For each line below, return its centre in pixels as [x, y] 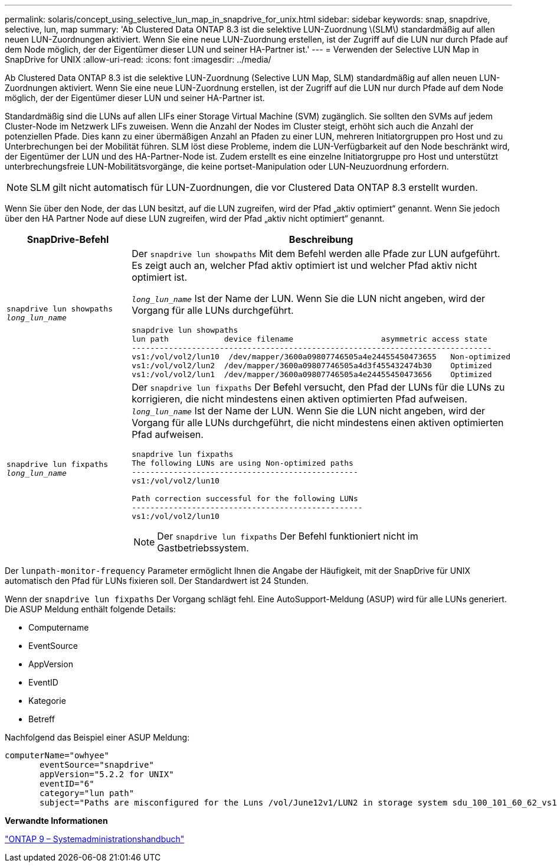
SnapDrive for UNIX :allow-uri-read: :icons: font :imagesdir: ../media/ [138, 59]
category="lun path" [87, 793]
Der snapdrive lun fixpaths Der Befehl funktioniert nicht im [288, 536]
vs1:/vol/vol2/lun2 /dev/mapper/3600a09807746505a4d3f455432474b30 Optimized [312, 366]
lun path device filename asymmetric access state [309, 339]
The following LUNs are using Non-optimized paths [243, 463]
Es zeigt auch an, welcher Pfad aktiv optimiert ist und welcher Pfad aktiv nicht [304, 265]
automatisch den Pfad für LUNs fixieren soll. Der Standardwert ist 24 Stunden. [157, 581]
